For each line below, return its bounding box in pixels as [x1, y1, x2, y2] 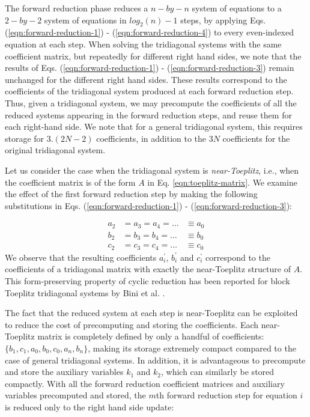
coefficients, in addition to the [96, 132, 207, 144]
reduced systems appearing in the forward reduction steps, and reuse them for [5, 108, 292, 121]
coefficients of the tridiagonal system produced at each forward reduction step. [5, 85, 294, 97]
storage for [5, 132, 44, 144]
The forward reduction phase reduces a [5, 2, 148, 14]
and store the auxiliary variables [5, 365, 124, 378]
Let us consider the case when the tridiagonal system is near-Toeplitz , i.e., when [5, 163, 299, 176]
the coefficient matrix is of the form [5, 175, 136, 188]
